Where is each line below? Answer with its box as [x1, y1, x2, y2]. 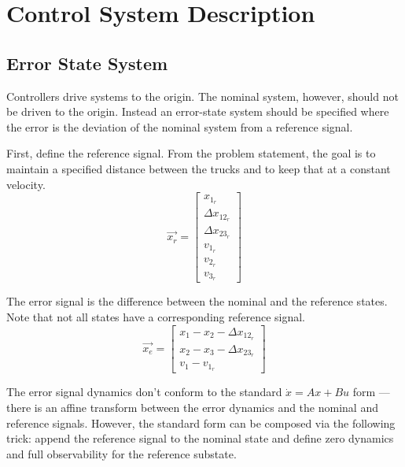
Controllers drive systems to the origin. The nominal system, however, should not [6, 87, 399, 104]
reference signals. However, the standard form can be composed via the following [6, 414, 396, 431]
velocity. [6, 176, 46, 192]
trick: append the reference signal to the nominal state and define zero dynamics [6, 430, 394, 447]
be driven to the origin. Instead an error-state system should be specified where [6, 103, 389, 120]
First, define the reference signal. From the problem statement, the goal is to [6, 145, 376, 161]
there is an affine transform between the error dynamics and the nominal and [6, 398, 378, 415]
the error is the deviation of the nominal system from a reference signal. [6, 118, 353, 135]
